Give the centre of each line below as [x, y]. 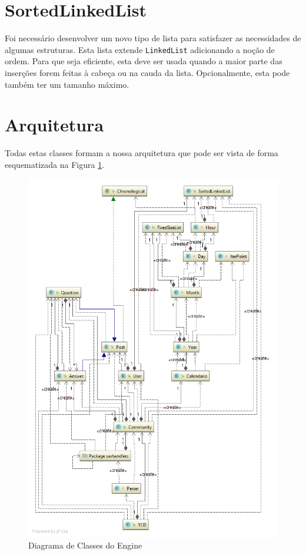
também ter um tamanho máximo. [67, 84]
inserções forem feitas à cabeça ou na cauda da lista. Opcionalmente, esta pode [147, 72]
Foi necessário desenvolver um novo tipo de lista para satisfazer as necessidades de [153, 38]
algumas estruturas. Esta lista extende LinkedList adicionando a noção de [140, 49]
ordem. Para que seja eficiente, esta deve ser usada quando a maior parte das [144, 61]
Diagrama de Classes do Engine [85, 545]
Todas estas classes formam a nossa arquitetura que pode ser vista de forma [142, 153]
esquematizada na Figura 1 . [55, 164]
